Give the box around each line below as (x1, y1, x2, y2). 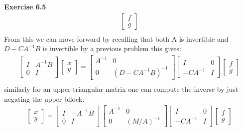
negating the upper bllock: (4, 93, 85, 104)
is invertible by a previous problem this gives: (42, 43, 181, 54)
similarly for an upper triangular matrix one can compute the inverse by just (4, 83, 239, 94)
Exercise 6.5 (4, 1, 46, 11)
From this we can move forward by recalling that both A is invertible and (4, 33, 229, 44)
